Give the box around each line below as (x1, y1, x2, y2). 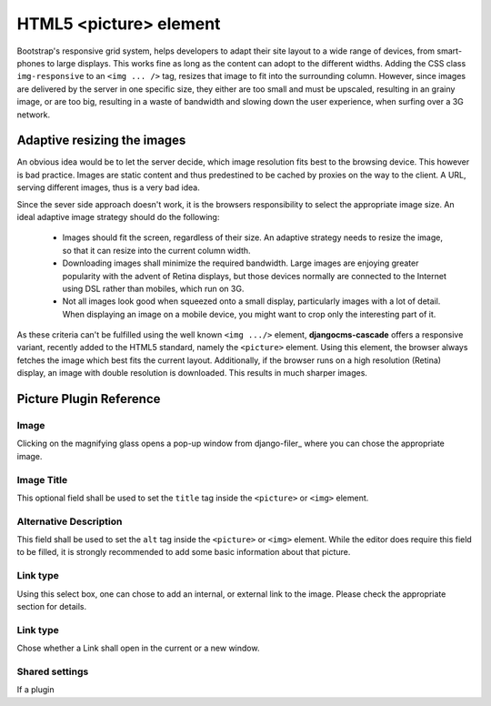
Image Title (16, 473, 68, 486)
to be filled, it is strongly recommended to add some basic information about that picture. (16, 547, 351, 558)
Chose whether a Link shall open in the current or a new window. (16, 642, 260, 654)
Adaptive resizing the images (16, 133, 186, 148)
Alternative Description (16, 515, 123, 528)
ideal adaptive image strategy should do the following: (16, 211, 220, 222)
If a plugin (16, 684, 55, 695)
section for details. (16, 601, 86, 612)
